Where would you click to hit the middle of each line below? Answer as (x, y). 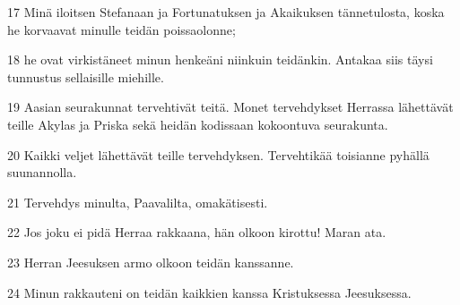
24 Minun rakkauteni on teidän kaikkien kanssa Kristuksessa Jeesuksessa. (209, 292)
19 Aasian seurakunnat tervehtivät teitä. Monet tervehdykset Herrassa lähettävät (230, 107)
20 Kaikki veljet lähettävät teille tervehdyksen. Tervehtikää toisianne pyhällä (218, 154)
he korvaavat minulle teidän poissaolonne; (122, 29)
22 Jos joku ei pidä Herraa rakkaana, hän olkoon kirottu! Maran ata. (197, 232)
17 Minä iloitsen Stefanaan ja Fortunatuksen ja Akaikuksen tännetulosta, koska (226, 12)
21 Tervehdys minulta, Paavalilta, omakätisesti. (138, 202)
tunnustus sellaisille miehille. (86, 76)
